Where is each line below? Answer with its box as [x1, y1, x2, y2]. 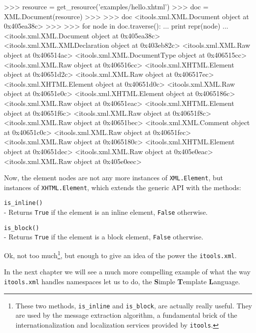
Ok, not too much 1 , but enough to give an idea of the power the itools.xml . [4, 249, 237, 260]
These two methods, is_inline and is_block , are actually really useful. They [15, 300, 252, 310]
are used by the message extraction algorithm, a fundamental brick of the [15, 310, 237, 320]
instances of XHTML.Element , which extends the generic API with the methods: [4, 182, 241, 192]
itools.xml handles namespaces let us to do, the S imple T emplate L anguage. [4, 276, 240, 286]
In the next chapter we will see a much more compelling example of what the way [4, 266, 251, 277]
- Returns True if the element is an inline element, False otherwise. [4, 207, 208, 217]
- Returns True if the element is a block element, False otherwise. [4, 232, 203, 242]
